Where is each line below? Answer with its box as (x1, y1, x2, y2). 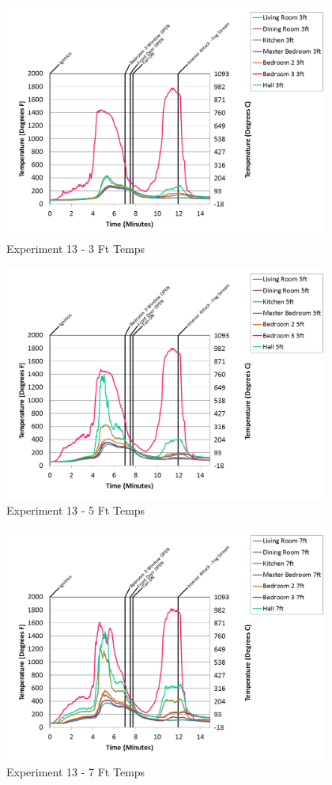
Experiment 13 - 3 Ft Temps (6, 240, 145, 257)
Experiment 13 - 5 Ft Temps (6, 502, 145, 519)
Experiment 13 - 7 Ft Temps (6, 764, 145, 780)
